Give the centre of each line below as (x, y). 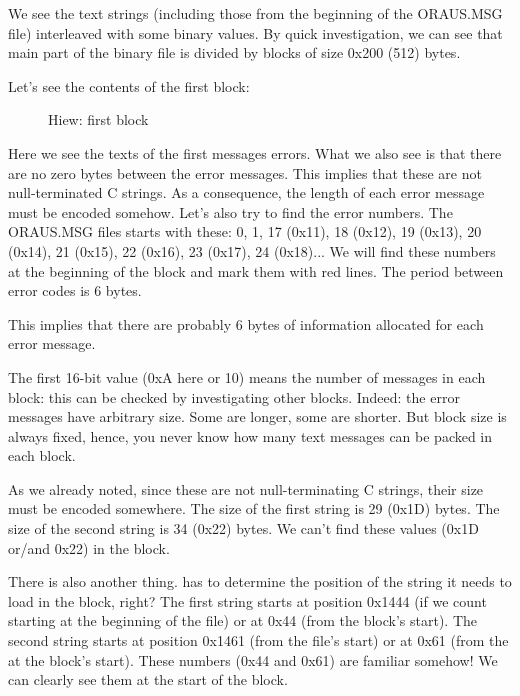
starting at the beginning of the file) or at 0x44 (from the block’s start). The (243, 620)
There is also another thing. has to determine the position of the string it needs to (260, 581)
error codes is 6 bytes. (75, 290)
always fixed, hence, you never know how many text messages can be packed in (250, 435)
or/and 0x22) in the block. (89, 547)
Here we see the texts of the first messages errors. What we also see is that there (255, 152)
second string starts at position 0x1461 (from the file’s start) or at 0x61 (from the (258, 640)
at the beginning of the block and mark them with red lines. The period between (256, 270)
